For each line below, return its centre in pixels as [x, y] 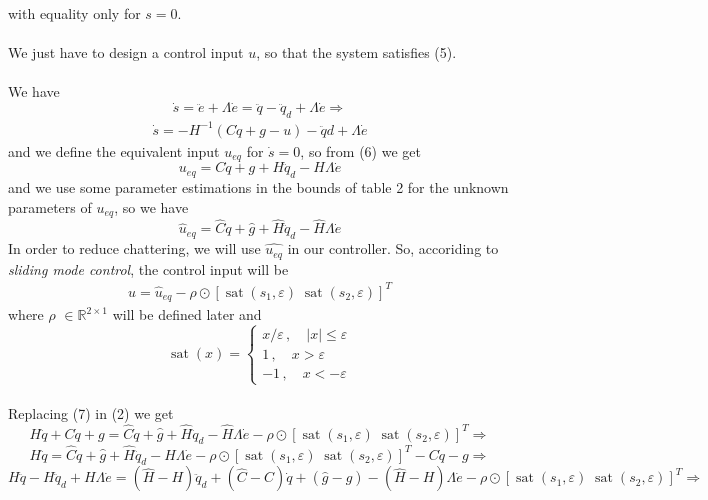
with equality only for [74, 13]
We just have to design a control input [126, 52]
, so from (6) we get [360, 150]
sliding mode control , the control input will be [148, 268]
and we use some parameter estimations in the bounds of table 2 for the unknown [258, 186]
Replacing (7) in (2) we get [91, 412]
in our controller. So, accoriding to [393, 248]
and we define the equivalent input [114, 150]
